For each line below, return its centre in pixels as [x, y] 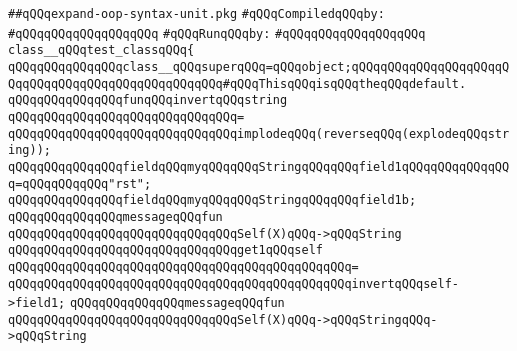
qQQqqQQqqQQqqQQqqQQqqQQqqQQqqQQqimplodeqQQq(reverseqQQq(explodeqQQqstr [259, 133]
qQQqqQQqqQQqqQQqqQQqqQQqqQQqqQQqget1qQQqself [165, 250]
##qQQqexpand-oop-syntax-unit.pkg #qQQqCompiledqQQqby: [196, 14]
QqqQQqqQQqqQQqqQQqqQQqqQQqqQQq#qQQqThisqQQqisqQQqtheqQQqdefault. [237, 83]
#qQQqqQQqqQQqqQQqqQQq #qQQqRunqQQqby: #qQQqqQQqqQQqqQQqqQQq [217, 33]
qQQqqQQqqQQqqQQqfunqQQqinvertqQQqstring [148, 100]
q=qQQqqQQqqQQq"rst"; [80, 183]
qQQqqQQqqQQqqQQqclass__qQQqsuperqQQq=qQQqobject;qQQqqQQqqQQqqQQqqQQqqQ [259, 66]
